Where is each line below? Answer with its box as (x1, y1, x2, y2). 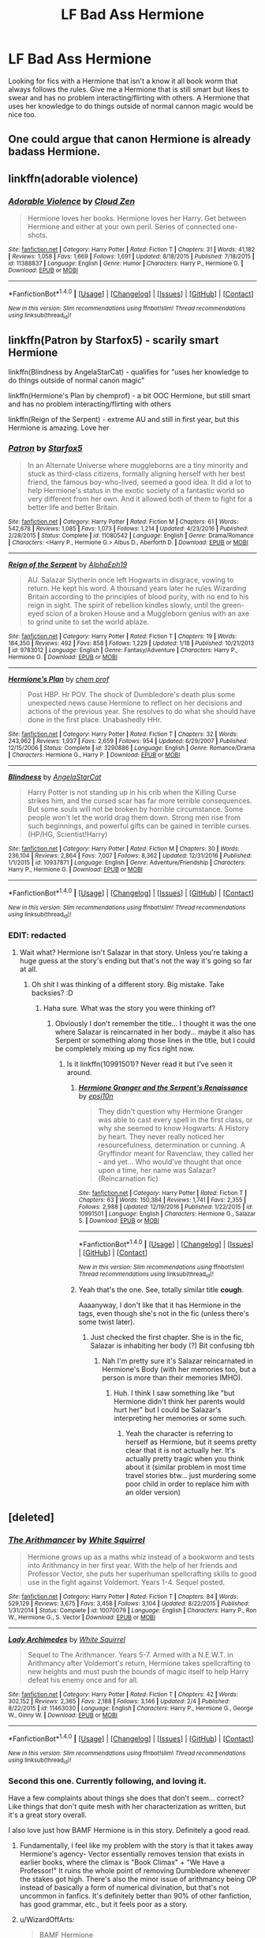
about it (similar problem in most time (125, 1462, 247, 1472)
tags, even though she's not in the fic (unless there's (78, 1309, 250, 1318)
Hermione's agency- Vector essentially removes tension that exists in (19, 1849, 244, 1859)
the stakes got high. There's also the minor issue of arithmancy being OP (19, 1875, 257, 1884)
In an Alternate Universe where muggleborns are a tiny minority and (27, 461, 248, 470)
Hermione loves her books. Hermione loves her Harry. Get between (27, 213, 247, 223)
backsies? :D (31, 988, 73, 997)
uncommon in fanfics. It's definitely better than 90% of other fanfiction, (19, 1891, 252, 1901)
